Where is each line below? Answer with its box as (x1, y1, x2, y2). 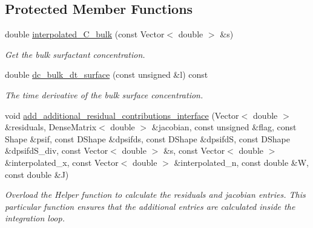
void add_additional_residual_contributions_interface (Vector (5, 109, 239, 121)
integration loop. (5, 212, 65, 224)
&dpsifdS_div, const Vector (5, 144, 108, 157)
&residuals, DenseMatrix (5, 121, 97, 133)
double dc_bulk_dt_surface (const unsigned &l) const (5, 68, 208, 81)
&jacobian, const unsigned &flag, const (151, 121, 297, 133)
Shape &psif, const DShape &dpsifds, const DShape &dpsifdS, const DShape (5, 132, 290, 145)
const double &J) (5, 168, 69, 180)
